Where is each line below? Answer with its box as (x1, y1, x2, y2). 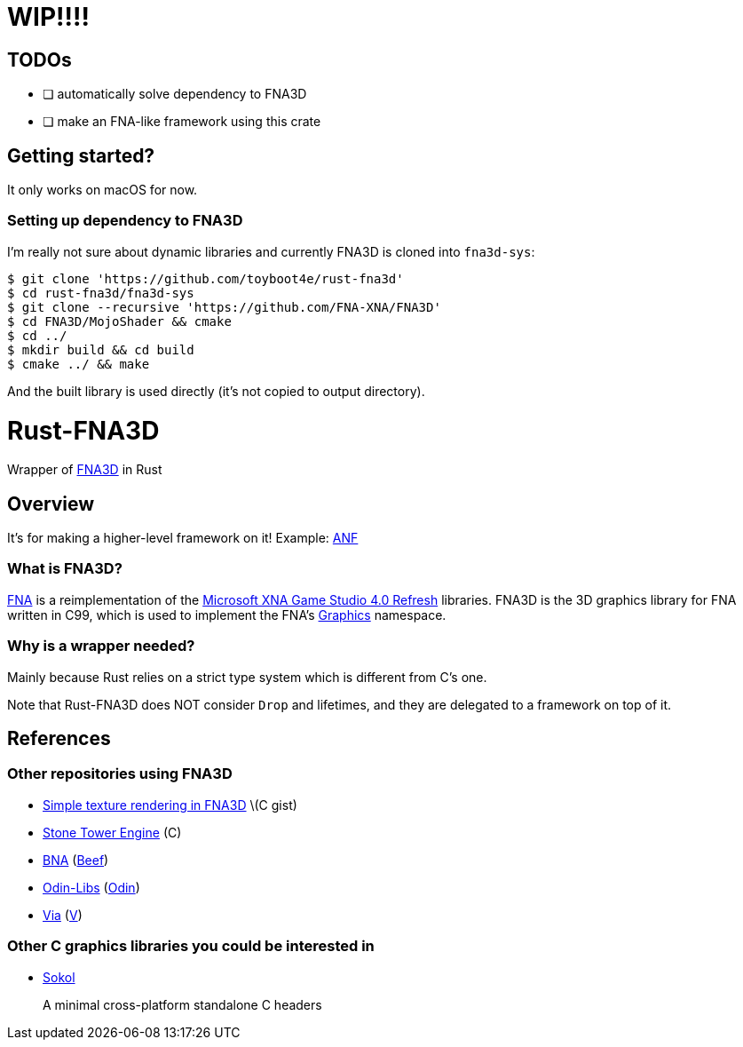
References (7, 727, 111, 750)
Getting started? (7, 144, 155, 167)
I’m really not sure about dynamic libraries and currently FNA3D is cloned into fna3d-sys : (7, 243, 535, 259)
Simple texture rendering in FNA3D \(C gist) (43, 797, 297, 813)
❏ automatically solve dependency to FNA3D (43, 86, 307, 102)
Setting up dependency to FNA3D (7, 211, 243, 230)
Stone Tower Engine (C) (43, 824, 182, 840)
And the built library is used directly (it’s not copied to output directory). (7, 383, 425, 399)
